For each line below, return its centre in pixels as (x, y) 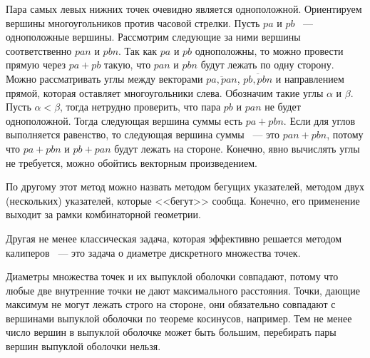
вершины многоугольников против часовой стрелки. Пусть (133, 22)
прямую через (36, 65)
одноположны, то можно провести (269, 50)
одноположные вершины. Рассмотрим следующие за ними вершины (153, 37)
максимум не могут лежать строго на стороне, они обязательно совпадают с (171, 304)
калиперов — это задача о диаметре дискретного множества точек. (153, 252)
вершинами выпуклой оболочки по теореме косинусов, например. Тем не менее (179, 318)
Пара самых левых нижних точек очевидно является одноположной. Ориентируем (184, 9)
